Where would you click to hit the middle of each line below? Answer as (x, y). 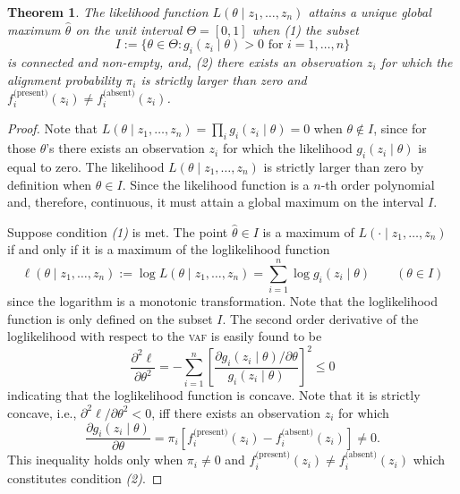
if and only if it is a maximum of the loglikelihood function (169, 249)
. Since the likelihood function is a (216, 184)
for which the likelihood (287, 148)
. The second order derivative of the (320, 318)
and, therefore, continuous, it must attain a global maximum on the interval (216, 202)
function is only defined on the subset (110, 318)
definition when (50, 184)
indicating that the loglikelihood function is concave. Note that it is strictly (214, 395)
